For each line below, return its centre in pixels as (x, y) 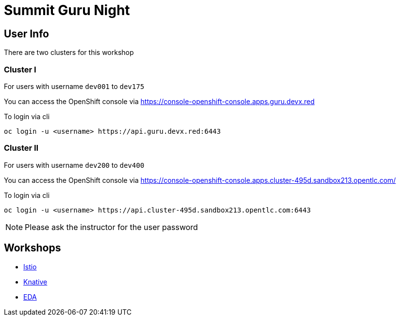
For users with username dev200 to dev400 (74, 165)
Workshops (33, 248)
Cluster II (21, 148)
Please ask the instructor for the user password (111, 227)
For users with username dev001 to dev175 (74, 86)
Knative (35, 282)
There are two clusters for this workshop (69, 53)
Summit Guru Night (67, 10)
